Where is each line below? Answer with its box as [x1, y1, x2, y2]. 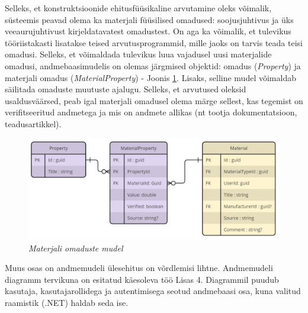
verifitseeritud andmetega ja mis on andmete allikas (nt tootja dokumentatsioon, [5, 106, 297, 118]
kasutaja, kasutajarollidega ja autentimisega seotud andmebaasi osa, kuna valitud [5, 285, 301, 297]
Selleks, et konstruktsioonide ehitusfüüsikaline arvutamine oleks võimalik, [5, 2, 272, 14]
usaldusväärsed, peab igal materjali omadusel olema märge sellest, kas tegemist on [5, 94, 303, 107]
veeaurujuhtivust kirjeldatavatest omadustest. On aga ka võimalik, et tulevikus [5, 25, 291, 37]
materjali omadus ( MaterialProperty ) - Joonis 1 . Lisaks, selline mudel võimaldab [5, 71, 296, 83]
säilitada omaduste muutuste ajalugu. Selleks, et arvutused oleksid [5, 83, 246, 95]
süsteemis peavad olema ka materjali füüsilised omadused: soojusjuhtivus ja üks [5, 13, 294, 25]
